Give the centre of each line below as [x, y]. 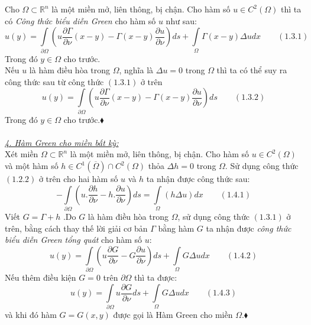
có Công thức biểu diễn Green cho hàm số [80, 20]
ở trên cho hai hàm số [78, 178]
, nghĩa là [136, 70]
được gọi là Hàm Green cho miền [173, 315]
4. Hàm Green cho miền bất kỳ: [62, 142]
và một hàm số [32, 165]
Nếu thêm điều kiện [41, 277]
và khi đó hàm [31, 315]
